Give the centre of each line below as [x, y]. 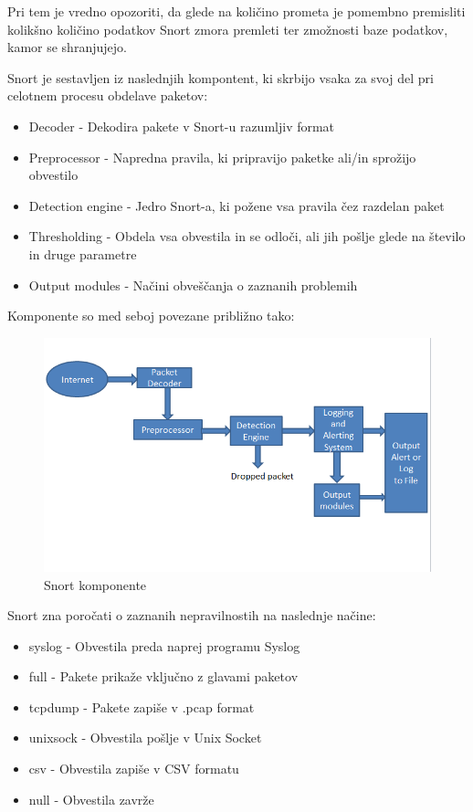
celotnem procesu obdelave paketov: [108, 95]
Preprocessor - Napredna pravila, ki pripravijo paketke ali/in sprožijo [222, 157]
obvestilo [53, 175]
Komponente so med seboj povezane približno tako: [151, 316]
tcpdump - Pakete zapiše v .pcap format [142, 707]
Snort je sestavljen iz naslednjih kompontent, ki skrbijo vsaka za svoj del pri [221, 77]
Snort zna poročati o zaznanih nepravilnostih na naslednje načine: [192, 615]
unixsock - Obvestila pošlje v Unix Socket [145, 738]
